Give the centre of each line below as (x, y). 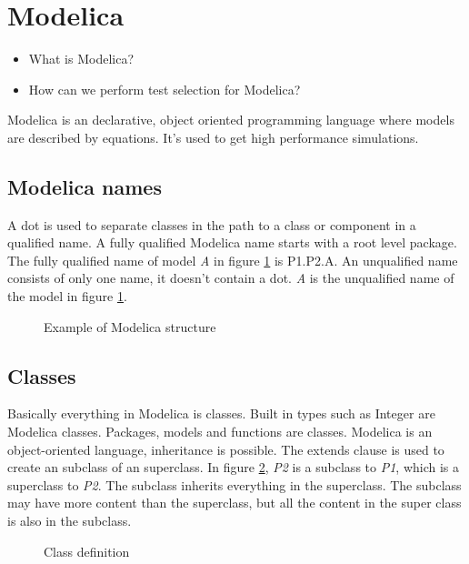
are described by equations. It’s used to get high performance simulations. (213, 137)
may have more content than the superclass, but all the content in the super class (234, 503)
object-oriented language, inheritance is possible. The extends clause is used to (226, 449)
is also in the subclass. (70, 521)
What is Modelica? (81, 59)
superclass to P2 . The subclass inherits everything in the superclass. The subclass (234, 484)
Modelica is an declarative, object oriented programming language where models (231, 120)
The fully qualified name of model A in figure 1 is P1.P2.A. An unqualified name (233, 260)
